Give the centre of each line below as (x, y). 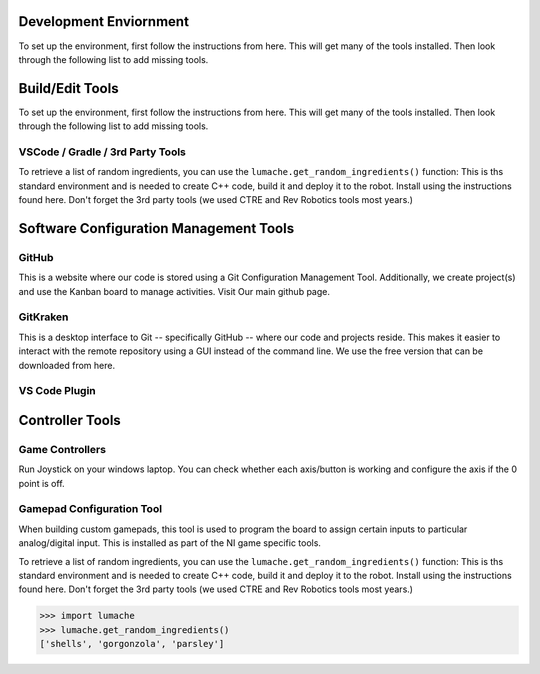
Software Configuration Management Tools (156, 228)
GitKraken (43, 317)
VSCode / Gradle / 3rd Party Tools (102, 152)
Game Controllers (62, 449)
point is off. (41, 483)
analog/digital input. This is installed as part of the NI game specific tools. (170, 543)
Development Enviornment (104, 21)
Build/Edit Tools (68, 88)
